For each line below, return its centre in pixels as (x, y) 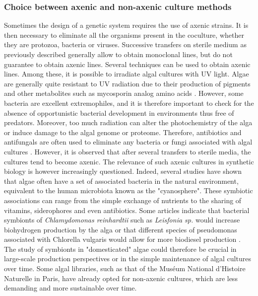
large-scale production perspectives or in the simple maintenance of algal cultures (128, 259)
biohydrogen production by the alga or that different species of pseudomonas (121, 229)
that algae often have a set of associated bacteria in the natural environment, (121, 181)
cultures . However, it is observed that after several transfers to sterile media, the (128, 151)
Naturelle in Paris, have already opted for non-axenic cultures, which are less (121, 278)
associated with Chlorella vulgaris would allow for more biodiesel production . (122, 239)
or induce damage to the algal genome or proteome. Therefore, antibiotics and (123, 132)
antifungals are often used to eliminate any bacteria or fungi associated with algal (128, 142)
